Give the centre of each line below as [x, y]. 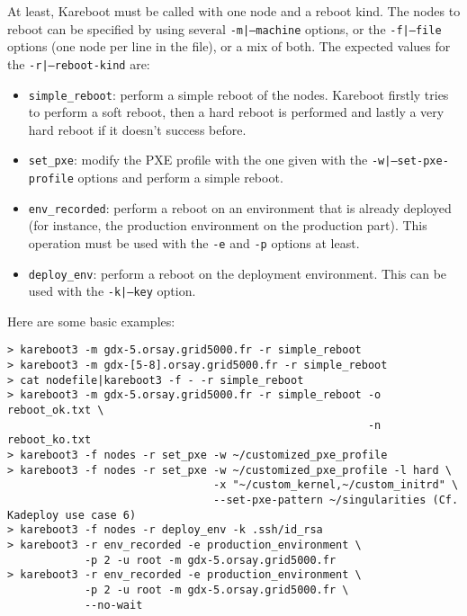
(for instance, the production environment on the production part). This [228, 225]
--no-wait [113, 605]
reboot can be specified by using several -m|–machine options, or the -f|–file [225, 28]
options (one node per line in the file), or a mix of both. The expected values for [229, 46]
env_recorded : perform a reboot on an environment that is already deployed [240, 207]
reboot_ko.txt [49, 440]
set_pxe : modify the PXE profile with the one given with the [198, 160]
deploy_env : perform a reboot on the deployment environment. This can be [238, 273]
